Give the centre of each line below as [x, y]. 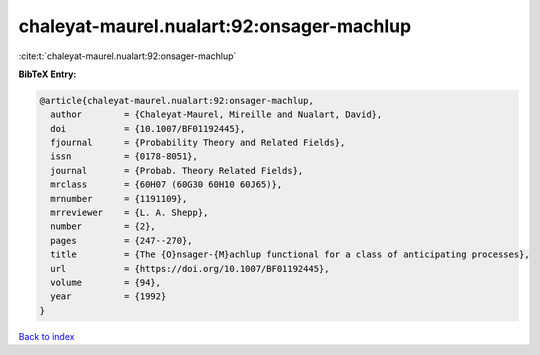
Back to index [46, 336]
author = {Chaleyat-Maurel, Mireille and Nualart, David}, [216, 114]
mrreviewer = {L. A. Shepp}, [129, 213]
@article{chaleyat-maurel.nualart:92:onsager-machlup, [176, 100]
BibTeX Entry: [47, 74]
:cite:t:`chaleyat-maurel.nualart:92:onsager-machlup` [127, 56]
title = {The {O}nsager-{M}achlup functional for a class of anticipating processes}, [290, 254]
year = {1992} [108, 296]
